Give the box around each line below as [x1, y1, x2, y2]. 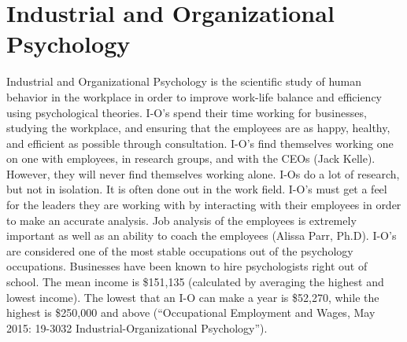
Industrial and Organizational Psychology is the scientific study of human [6, 73, 362, 90]
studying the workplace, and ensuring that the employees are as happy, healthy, [6, 120, 390, 136]
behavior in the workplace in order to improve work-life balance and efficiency [6, 88, 383, 105]
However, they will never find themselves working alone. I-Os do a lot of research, [6, 165, 400, 182]
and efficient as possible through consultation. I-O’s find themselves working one [6, 134, 394, 151]
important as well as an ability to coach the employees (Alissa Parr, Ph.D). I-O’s [6, 227, 397, 244]
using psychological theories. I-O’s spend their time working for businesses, [6, 104, 367, 120]
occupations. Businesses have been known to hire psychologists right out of [6, 258, 368, 274]
